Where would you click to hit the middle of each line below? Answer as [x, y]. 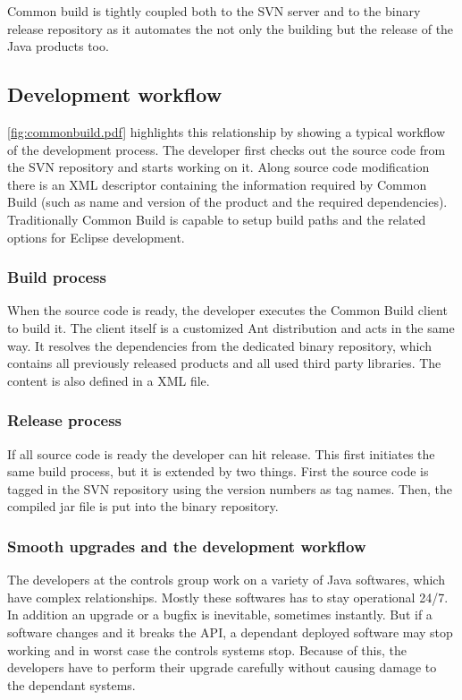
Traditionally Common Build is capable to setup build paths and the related [217, 219]
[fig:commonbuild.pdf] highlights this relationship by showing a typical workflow [227, 131]
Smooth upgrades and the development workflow [187, 546]
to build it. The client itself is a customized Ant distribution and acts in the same [231, 327]
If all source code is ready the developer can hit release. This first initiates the [221, 453]
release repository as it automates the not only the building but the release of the [231, 28]
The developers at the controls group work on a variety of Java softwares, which [226, 580]
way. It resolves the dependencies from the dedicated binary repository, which [219, 345]
